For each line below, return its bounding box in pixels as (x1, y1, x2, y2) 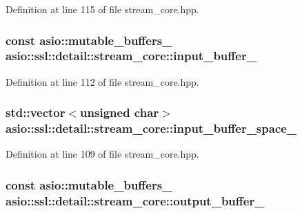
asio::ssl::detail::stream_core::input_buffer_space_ (6, 120, 297, 137)
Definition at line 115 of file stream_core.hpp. (6, 2, 199, 16)
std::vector (6, 104, 66, 121)
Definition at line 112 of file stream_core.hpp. (6, 74, 199, 89)
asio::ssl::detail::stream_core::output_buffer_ (6, 192, 265, 209)
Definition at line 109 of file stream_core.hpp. (6, 147, 199, 161)
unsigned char (80, 104, 159, 121)
